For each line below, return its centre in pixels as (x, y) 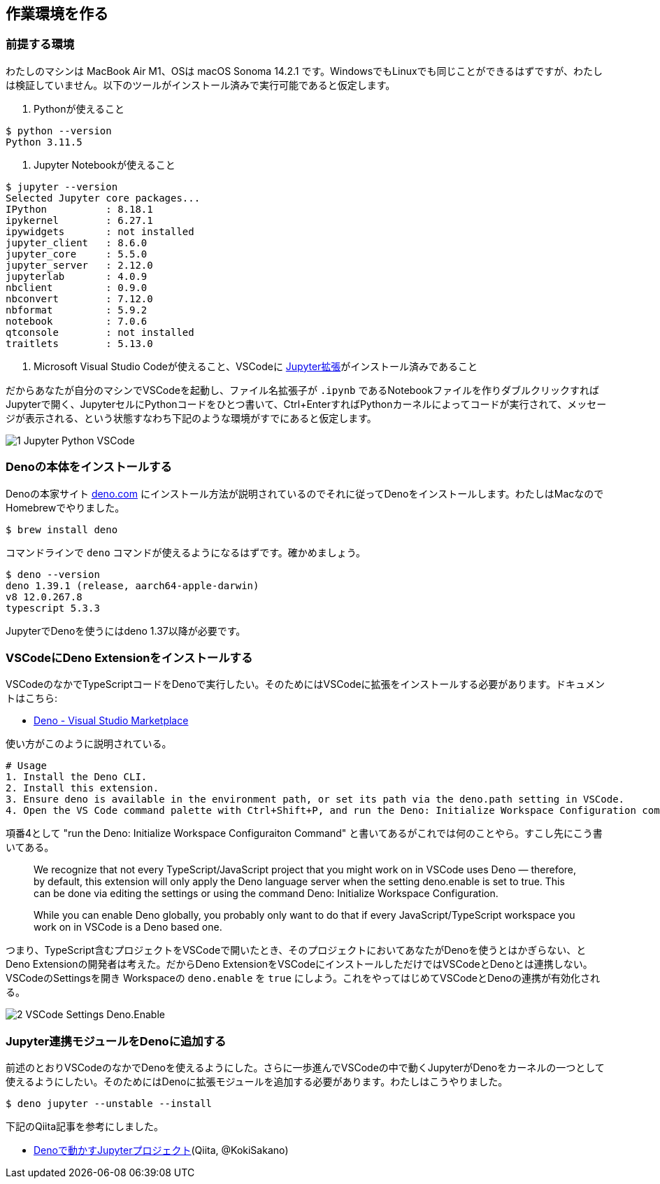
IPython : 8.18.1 (79, 209)
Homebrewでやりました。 (65, 507)
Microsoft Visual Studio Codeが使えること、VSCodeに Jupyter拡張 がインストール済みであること (256, 366)
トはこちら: (32, 698)
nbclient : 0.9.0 (77, 287)
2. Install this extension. (82, 788)
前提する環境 (40, 44)
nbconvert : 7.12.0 (79, 298)
